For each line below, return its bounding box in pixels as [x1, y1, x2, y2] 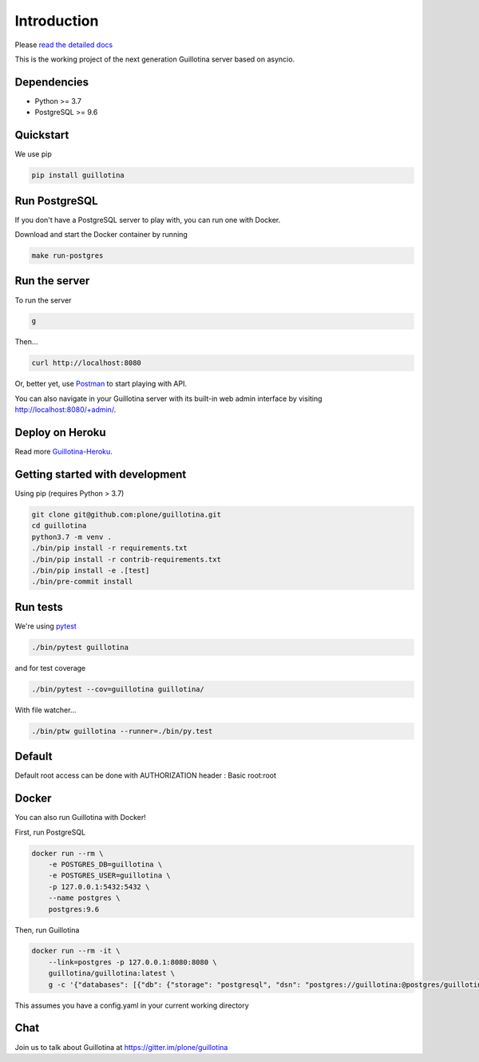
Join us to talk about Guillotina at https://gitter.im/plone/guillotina [14, 1042, 228, 1052]
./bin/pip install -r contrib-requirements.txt [31, 555, 221, 564]
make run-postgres [31, 252, 104, 260]
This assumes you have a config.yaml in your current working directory [14, 1001, 249, 1010]
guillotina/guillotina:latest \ [48, 969, 176, 978]
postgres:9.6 [48, 905, 100, 913]
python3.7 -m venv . [31, 532, 112, 541]
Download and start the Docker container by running [14, 230, 188, 240]
